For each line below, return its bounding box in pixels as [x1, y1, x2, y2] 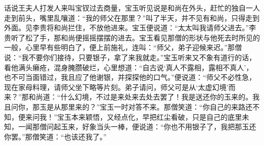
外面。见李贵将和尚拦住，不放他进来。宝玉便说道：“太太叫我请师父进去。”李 [4, 22, 256, 33]
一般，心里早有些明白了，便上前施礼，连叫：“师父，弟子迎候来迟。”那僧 [4, 42, 242, 53]
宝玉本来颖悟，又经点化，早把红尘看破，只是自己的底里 [57, 111, 242, 122]
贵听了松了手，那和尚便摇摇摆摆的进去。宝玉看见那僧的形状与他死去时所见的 [4, 32, 260, 42]
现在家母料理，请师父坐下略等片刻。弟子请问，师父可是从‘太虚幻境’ [4, 81, 228, 92]
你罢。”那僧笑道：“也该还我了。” [4, 131, 107, 141]
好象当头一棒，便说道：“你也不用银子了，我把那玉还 [82, 121, 256, 132]
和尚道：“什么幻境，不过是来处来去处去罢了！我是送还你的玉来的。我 [28, 91, 260, 102]
